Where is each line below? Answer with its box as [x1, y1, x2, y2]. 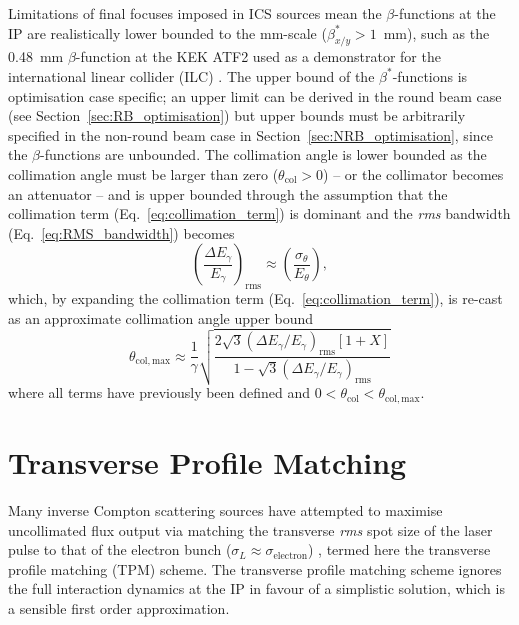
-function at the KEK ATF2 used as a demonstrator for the [75, 46, 441, 67]
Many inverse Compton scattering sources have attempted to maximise [8, 500, 443, 521]
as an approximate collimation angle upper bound [8, 307, 314, 328]
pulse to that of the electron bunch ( [8, 539, 232, 560]
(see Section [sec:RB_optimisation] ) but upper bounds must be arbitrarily [8, 105, 466, 126]
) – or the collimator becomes [323, 163, 504, 184]
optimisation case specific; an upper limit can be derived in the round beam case [8, 85, 502, 106]
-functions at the [394, 3, 496, 23]
